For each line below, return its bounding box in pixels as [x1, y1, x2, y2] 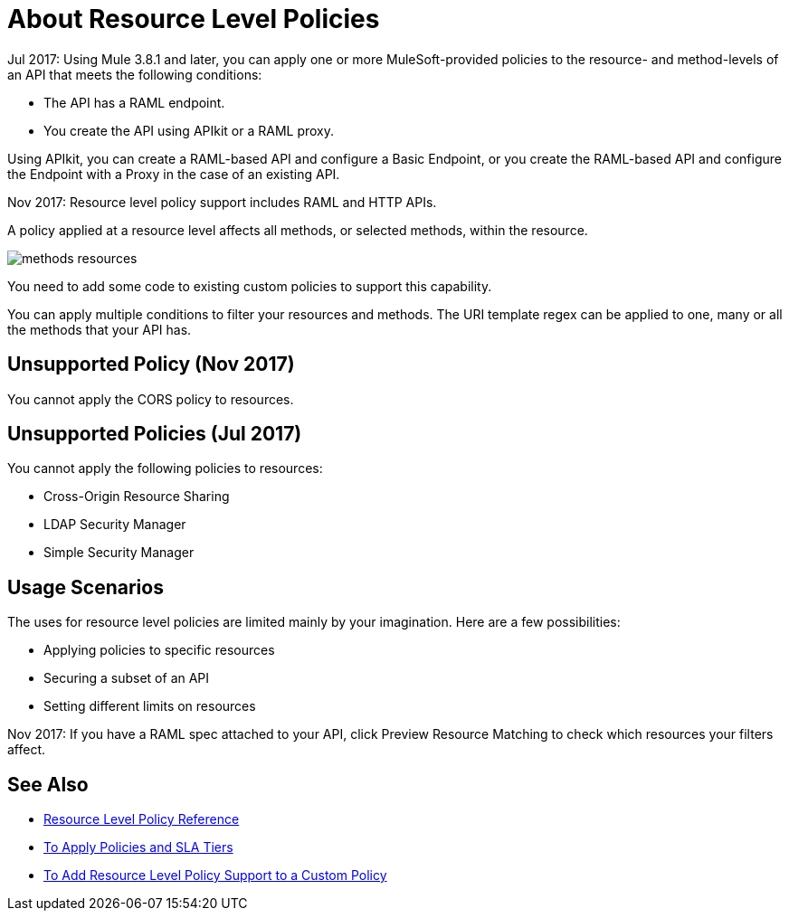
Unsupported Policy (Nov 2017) [7, 353, 295, 376]
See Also [7, 772, 89, 796]
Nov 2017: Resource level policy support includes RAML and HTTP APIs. [7, 194, 437, 210]
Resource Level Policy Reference [43, 811, 240, 828]
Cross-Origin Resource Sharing [43, 488, 230, 505]
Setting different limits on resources [43, 698, 256, 715]
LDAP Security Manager [43, 516, 186, 533]
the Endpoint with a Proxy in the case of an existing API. [7, 166, 340, 182]
